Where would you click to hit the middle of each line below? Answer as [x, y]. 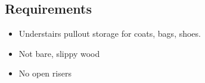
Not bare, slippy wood [59, 53]
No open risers [45, 73]
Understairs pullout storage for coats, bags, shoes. [110, 33]
